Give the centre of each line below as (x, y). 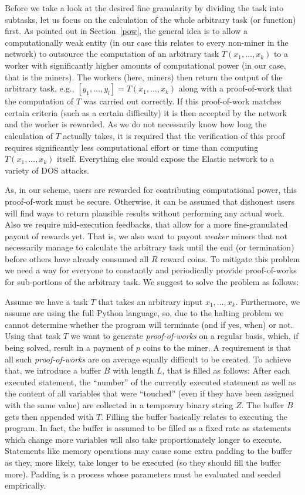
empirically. (26, 485)
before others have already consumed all (77, 258)
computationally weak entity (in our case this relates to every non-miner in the (147, 42)
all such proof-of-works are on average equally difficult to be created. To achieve (148, 359)
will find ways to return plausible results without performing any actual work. (145, 213)
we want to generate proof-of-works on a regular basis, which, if (184, 336)
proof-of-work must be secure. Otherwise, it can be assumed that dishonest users (150, 201)
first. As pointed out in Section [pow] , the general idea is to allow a (126, 31)
